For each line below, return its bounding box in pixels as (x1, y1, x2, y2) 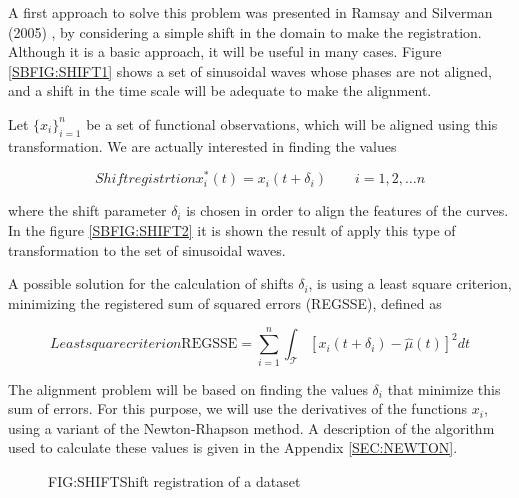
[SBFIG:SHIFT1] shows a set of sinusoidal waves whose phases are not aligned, (8, 60, 492, 81)
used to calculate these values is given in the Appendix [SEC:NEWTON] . (8, 437, 458, 458)
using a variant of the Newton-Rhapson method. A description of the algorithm (8, 417, 495, 438)
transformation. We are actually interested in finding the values (8, 135, 397, 156)
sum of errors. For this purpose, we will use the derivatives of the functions (8, 398, 468, 419)
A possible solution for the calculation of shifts (8, 273, 294, 294)
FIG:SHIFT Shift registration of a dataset (48, 470, 301, 491)
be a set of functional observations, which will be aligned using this (86, 113, 498, 134)
